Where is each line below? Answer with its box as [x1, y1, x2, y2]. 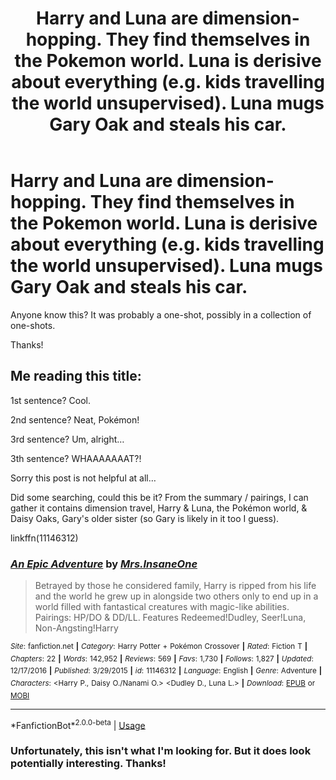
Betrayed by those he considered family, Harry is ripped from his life [34, 580, 317, 592]
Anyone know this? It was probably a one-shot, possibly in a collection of [10, 308, 312, 321]
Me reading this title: [10, 368, 142, 385]
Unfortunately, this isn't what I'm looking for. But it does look [10, 744, 312, 758]
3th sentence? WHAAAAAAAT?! [10, 452, 142, 464]
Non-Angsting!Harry [34, 622, 119, 634]
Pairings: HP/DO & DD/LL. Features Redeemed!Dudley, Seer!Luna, [34, 612, 307, 624]
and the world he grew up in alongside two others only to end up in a [34, 590, 319, 602]
